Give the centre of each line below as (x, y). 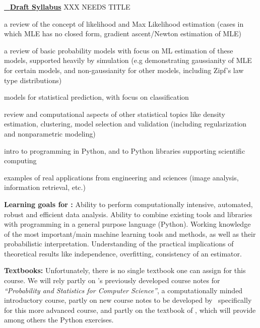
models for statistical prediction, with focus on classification (96, 97)
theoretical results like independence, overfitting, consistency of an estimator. (123, 253)
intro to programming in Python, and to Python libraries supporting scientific (125, 150)
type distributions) (33, 80)
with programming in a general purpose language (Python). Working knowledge (127, 224)
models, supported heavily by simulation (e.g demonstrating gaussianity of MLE (128, 60)
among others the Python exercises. (59, 320)
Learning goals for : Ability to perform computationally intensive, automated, (128, 204)
